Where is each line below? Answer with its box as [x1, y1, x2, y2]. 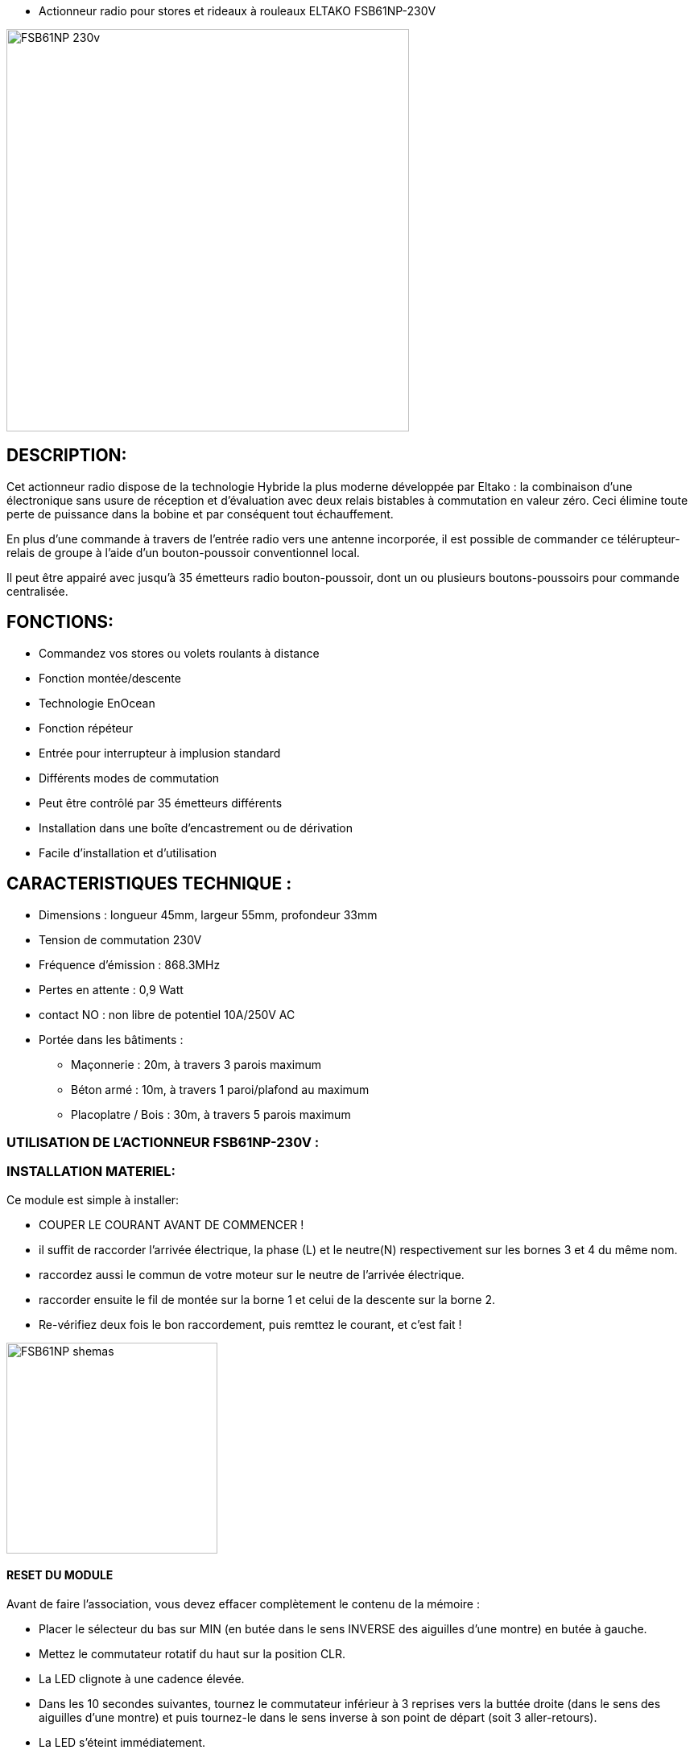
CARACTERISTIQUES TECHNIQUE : [6, 873, 292, 894]
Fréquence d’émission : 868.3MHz [39, 957, 221, 972]
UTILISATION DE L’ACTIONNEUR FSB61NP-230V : [6, 1133, 320, 1150]
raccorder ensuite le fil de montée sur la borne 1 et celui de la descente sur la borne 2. [39, 1292, 496, 1306]
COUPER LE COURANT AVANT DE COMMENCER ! [39, 1217, 304, 1232]
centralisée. [6, 584, 68, 598]
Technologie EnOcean [39, 695, 155, 710]
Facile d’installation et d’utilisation [39, 845, 217, 860]
